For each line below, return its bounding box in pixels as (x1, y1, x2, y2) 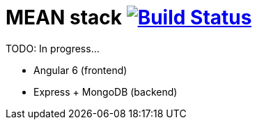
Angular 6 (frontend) (33, 64, 127, 76)
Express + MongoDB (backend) (33, 85, 178, 98)
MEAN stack (6, 6, 123, 29)
